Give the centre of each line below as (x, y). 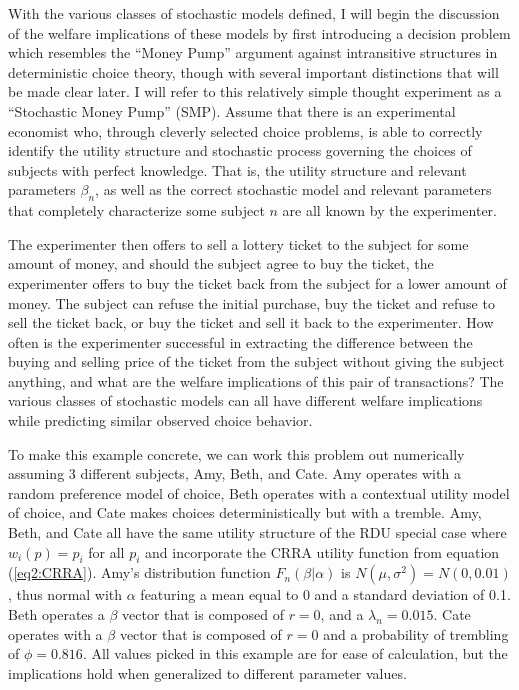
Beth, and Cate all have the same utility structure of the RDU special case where (257, 532)
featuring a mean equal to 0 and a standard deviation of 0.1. (325, 594)
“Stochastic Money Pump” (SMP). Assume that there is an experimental (232, 110)
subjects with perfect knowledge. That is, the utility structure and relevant (237, 169)
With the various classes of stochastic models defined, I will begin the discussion (254, 13)
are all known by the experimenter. (389, 210)
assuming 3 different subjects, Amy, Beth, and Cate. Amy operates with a (234, 473)
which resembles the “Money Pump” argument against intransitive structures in (253, 52)
